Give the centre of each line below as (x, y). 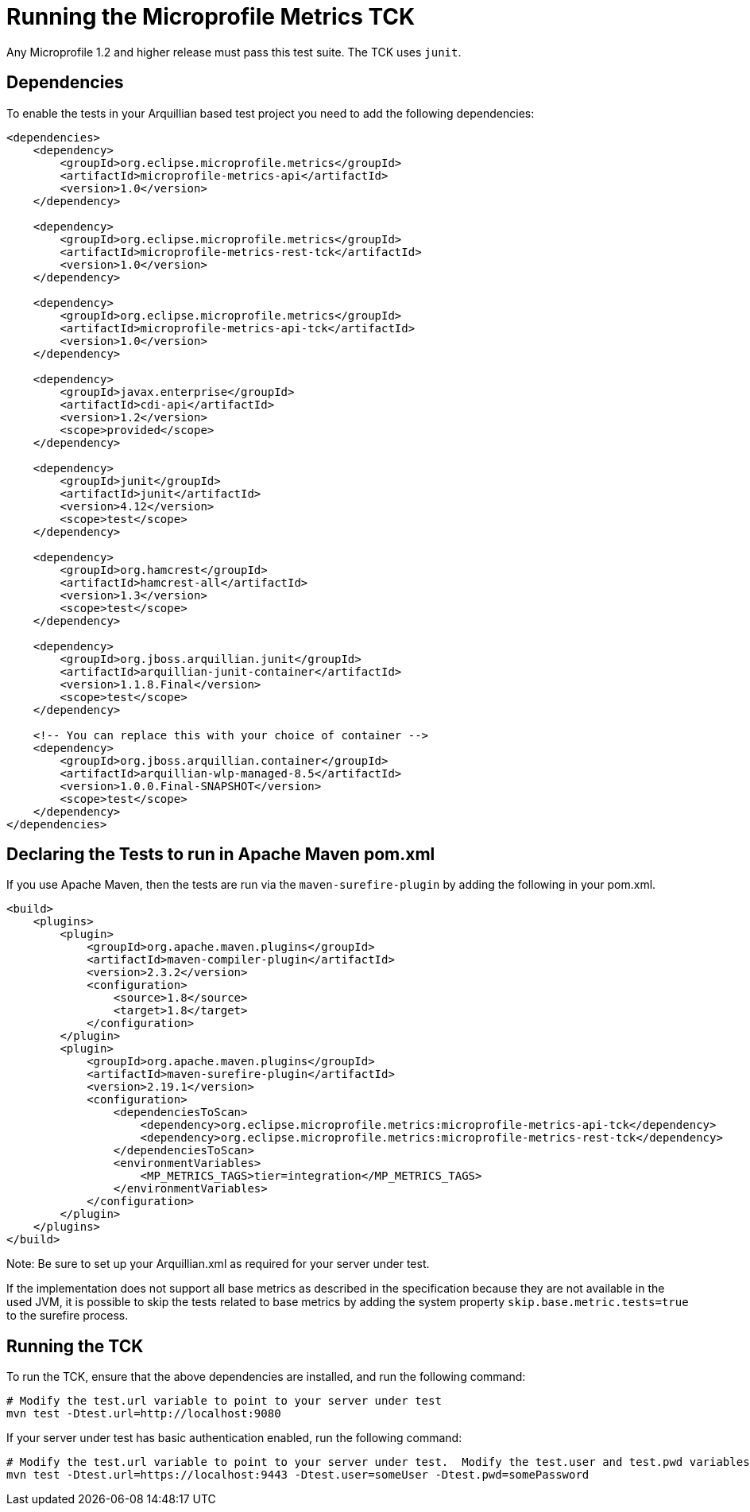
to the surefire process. (68, 1316)
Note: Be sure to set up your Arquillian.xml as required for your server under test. (218, 1264)
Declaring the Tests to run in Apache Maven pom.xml (221, 855)
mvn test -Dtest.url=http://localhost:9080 (144, 1414)
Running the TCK (75, 1346)
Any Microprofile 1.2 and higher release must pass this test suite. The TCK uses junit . (234, 52)
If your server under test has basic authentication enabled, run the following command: (234, 1438)
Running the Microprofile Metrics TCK (211, 17)
